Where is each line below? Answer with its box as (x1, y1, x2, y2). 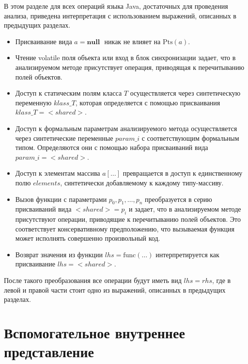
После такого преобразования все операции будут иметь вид (4, 275, 182, 285)
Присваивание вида (15, 36, 72, 46)
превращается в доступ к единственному (123, 168, 243, 178)
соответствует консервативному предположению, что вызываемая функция (15, 223, 234, 233)
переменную (15, 97, 52, 107)
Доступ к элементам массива (15, 168, 100, 178)
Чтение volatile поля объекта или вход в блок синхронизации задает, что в (15, 52, 236, 63)
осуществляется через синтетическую (130, 88, 241, 98)
